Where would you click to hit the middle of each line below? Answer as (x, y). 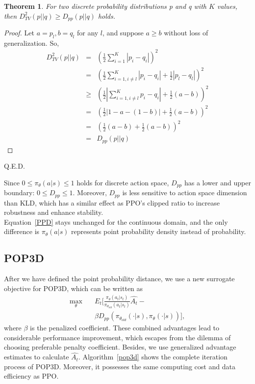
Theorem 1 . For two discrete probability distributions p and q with (105, 6)
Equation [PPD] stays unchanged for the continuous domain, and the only (116, 222)
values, (227, 6)
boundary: (19, 192)
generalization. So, (32, 43)
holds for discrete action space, (123, 182)
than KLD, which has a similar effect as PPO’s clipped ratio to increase (112, 202)
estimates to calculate (37, 357)
